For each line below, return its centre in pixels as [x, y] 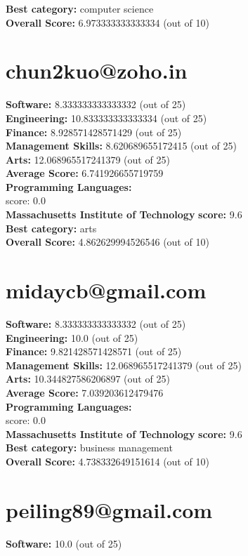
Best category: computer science [80, 8]
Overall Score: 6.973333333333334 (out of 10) [107, 22]
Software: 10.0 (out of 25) [64, 543]
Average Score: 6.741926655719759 [85, 173]
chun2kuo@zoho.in [97, 71]
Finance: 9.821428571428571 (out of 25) [94, 351]
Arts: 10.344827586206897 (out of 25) [88, 379]
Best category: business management [89, 448]
